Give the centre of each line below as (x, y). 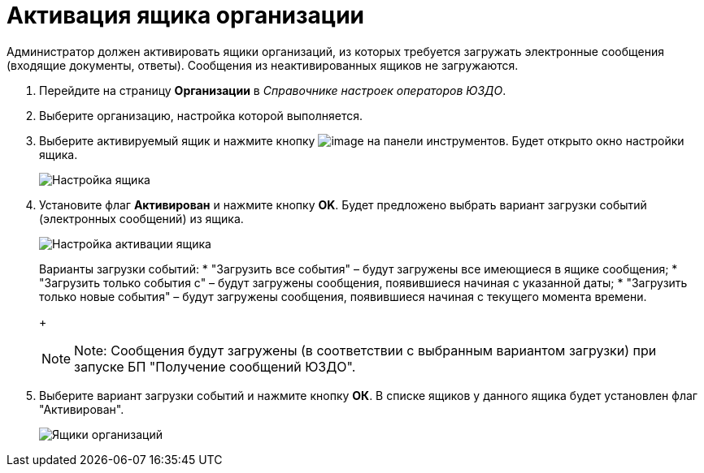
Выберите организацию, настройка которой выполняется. (201, 115)
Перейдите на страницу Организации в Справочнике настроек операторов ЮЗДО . (273, 90)
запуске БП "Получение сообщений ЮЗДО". (215, 366)
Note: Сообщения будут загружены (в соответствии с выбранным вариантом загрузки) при (365, 350)
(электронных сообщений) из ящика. (141, 218)
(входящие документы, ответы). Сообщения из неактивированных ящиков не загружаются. (263, 65)
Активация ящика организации (186, 15)
